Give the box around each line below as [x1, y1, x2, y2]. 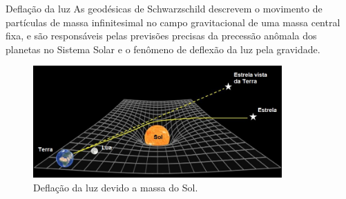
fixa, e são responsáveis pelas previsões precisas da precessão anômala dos [6, 28, 317, 43]
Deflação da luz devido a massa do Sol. [33, 180, 198, 194]
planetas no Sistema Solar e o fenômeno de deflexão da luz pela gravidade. [6, 41, 320, 56]
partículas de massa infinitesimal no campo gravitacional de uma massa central [6, 15, 340, 29]
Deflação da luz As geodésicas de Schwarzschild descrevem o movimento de [6, 1, 323, 15]
